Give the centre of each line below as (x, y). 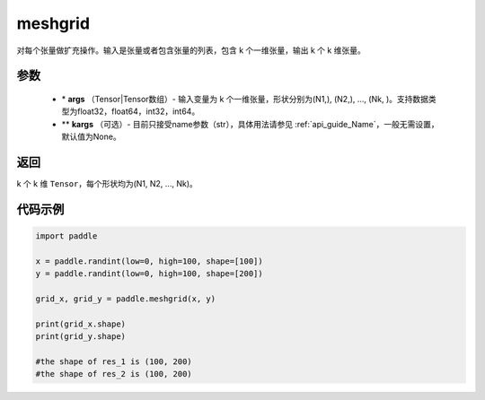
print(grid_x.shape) (80, 324)
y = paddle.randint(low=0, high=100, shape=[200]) (150, 274)
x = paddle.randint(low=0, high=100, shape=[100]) (150, 261)
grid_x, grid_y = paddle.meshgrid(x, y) (125, 299)
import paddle (66, 236)
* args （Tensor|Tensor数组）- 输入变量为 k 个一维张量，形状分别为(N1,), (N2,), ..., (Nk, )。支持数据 (245, 99)
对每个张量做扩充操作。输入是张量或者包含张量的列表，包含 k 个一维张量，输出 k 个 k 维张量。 (191, 50)
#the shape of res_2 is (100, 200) (114, 374)
